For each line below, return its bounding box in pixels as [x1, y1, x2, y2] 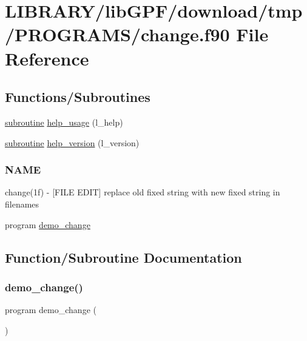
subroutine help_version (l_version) [5, 136, 140, 149]
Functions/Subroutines [5, 87, 150, 106]
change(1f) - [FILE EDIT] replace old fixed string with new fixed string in [5, 186, 280, 198]
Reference [5, 46, 89, 70]
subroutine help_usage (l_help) [5, 115, 123, 128]
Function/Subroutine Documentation [5, 248, 242, 266]
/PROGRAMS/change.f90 [5, 22, 230, 47]
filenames [5, 197, 39, 210]
